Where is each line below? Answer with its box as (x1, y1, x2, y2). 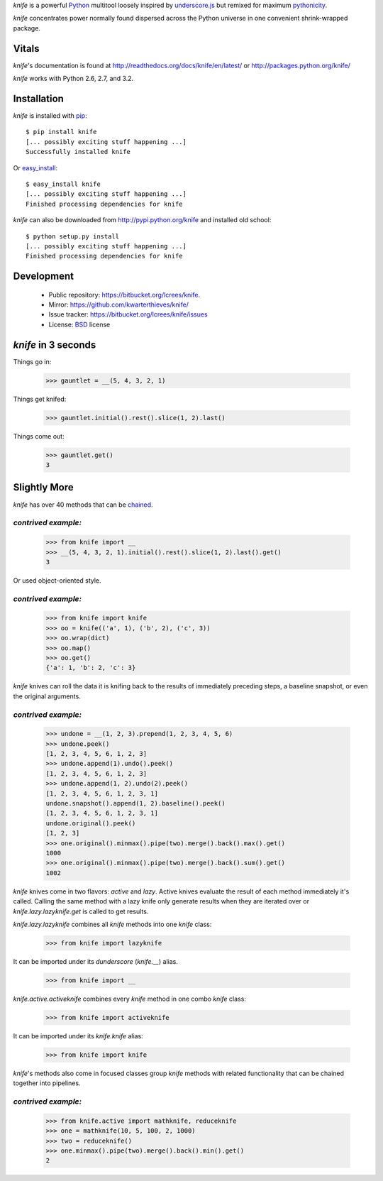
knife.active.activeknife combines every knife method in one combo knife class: (13, 994, 246, 1003)
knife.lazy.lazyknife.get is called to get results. (13, 907, 149, 916)
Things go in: (13, 357, 52, 366)
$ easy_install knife (26, 180, 101, 188)
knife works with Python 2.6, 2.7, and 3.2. (13, 75, 134, 83)
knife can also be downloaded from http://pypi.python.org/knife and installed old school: (13, 216, 272, 224)
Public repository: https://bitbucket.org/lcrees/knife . (48, 290, 201, 299)
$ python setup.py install (26, 232, 120, 241)
